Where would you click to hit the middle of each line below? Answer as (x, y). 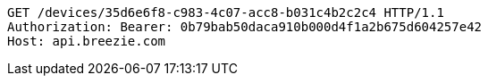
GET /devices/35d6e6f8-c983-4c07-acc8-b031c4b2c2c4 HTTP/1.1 (226, 12)
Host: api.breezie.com (87, 41)
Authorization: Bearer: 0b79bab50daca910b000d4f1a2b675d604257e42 (245, 27)
